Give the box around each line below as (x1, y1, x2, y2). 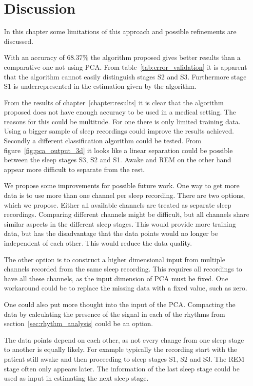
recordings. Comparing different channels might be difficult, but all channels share (4, 209, 249, 219)
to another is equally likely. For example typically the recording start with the (4, 344, 237, 354)
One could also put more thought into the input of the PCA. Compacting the (4, 299, 235, 309)
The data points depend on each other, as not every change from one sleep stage (4, 334, 244, 345)
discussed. (4, 36, 34, 46)
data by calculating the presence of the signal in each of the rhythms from (4, 309, 225, 319)
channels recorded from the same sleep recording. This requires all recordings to (4, 264, 242, 274)
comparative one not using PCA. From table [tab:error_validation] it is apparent (4, 61, 247, 72)
